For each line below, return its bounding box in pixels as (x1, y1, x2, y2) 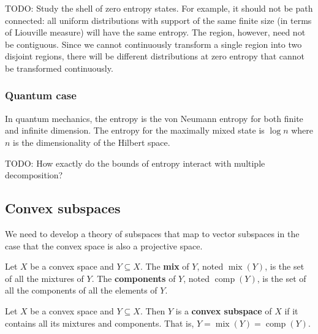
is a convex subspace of (175, 304, 272, 317)
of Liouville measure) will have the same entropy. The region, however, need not (5, 26, 306, 39)
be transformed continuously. (5, 61, 113, 74)
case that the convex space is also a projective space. (5, 239, 203, 252)
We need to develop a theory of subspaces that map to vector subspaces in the (5, 227, 300, 240)
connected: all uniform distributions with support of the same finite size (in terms (5, 13, 312, 26)
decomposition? (5, 169, 63, 181)
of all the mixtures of (5, 271, 84, 284)
